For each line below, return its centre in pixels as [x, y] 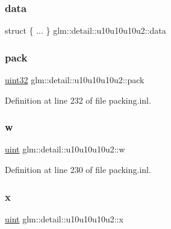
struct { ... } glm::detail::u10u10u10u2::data [85, 30]
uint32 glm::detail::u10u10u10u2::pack [75, 80]
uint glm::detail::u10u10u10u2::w [65, 149]
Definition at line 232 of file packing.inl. [78, 100]
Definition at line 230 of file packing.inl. [78, 170]
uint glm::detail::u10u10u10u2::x [64, 218]
